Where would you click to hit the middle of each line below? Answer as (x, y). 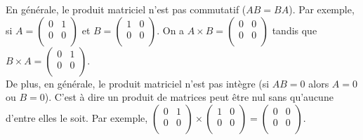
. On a (171, 30)
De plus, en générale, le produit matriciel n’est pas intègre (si (138, 83)
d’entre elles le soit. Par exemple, (77, 117)
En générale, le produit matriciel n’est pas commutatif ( (126, 9)
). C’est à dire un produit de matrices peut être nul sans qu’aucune (189, 97)
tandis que (295, 30)
